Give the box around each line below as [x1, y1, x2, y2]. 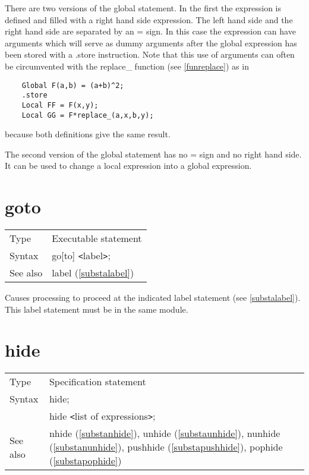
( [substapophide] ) [49, 454, 122, 468]
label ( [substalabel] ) [52, 266, 134, 280]
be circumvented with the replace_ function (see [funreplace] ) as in [5, 59, 249, 72]
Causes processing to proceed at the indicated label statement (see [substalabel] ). [5, 291, 301, 304]
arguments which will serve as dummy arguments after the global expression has [5, 36, 297, 49]
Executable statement [52, 231, 142, 246]
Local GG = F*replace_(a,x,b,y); [21, 111, 154, 119]
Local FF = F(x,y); [21, 100, 99, 109]
